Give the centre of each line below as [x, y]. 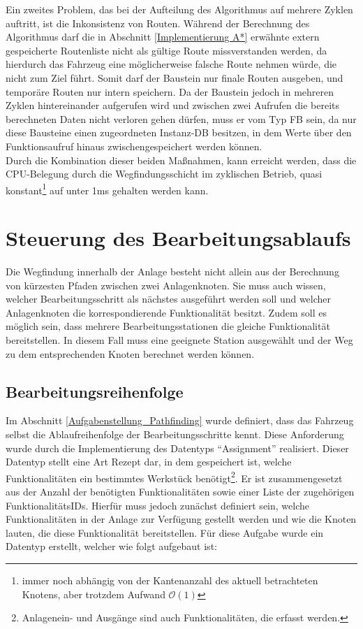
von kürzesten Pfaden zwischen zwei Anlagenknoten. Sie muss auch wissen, [166, 285]
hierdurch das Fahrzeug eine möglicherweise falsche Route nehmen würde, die [171, 64]
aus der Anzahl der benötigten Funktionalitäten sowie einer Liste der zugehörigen [180, 492]
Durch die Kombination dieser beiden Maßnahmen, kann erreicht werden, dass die [181, 160]
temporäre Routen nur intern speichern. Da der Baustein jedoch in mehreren [170, 91]
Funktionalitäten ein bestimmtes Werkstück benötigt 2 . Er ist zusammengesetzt [174, 477]
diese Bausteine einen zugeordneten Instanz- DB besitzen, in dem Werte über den [179, 132]
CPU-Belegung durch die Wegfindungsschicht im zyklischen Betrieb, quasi [164, 174]
